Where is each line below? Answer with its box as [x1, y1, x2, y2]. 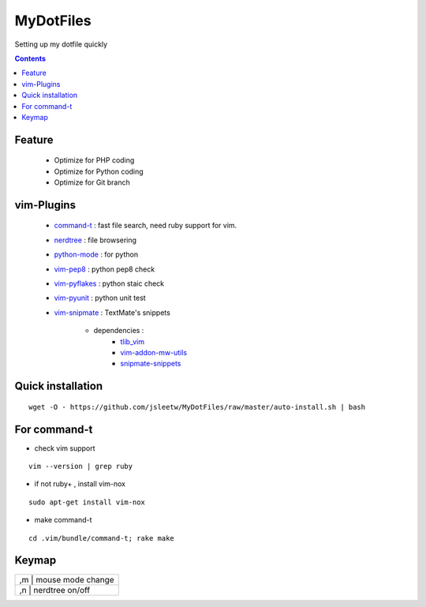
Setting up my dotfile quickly [14, 39, 108, 49]
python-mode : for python [54, 249, 138, 260]
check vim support [34, 443, 95, 453]
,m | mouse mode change [19, 574, 114, 585]
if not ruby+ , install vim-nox [34, 479, 126, 489]
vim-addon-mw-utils [120, 348, 188, 357]
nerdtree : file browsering [54, 235, 137, 245]
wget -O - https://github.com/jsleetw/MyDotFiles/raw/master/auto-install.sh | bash [28, 403, 366, 411]
